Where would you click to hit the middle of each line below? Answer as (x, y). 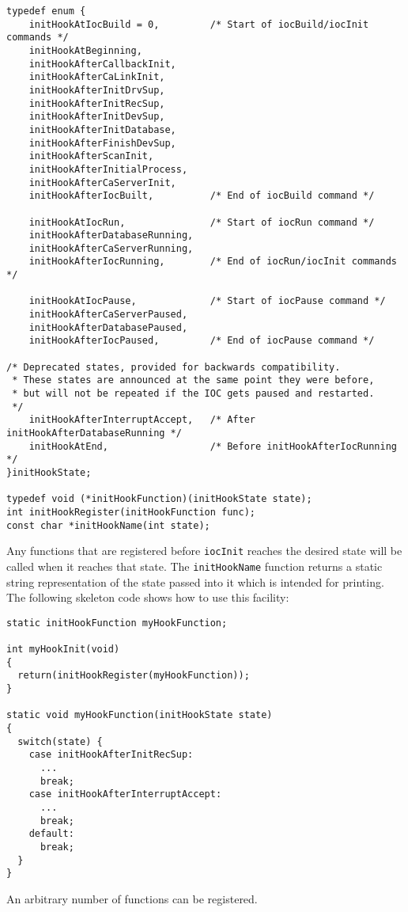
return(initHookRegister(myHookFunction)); (134, 676)
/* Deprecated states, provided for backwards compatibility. (174, 367)
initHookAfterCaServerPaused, (108, 315)
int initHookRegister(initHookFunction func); (131, 512)
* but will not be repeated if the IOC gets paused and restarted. (193, 394)
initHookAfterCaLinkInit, (97, 77)
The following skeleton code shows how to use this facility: (148, 597)
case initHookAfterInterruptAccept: (125, 794)
